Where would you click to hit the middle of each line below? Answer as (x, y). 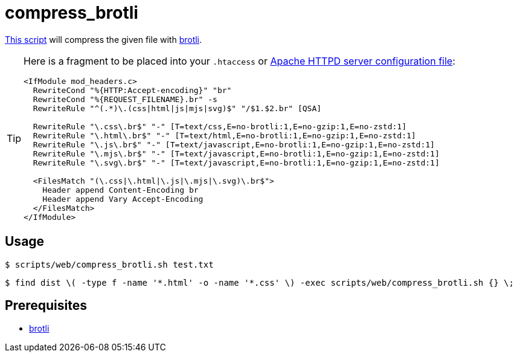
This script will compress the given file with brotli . (104, 39)
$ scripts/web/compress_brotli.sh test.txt (109, 264)
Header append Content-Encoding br (120, 190)
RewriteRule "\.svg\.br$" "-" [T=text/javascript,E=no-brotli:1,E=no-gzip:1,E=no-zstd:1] (236, 162)
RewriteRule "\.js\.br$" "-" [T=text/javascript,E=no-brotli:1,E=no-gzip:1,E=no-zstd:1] (234, 144)
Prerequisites (46, 306)
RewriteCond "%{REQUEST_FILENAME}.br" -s (125, 99)
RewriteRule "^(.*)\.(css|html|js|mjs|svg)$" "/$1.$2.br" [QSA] (177, 108)
